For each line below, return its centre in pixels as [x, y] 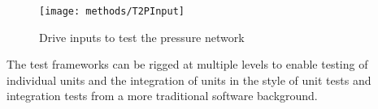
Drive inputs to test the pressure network [142, 37]
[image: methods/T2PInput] [112, 11]
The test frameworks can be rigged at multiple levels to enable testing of [187, 64]
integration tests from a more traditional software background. [162, 96]
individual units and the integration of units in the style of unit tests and [189, 80]
